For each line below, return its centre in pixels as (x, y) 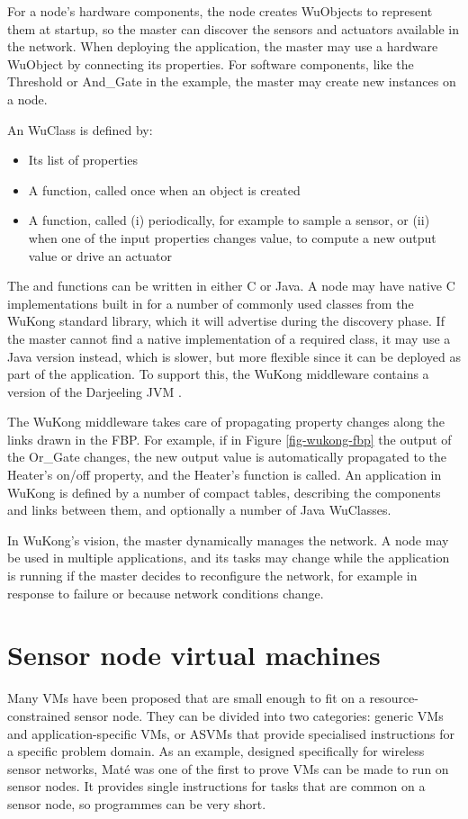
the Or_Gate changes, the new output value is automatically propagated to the (227, 457)
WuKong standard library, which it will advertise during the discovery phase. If (226, 321)
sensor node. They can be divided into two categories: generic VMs (259, 715)
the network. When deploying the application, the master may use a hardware (223, 46)
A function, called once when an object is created (164, 189)
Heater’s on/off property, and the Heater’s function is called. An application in (225, 475)
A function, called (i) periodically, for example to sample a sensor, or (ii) (229, 220)
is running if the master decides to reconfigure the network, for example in (212, 576)
